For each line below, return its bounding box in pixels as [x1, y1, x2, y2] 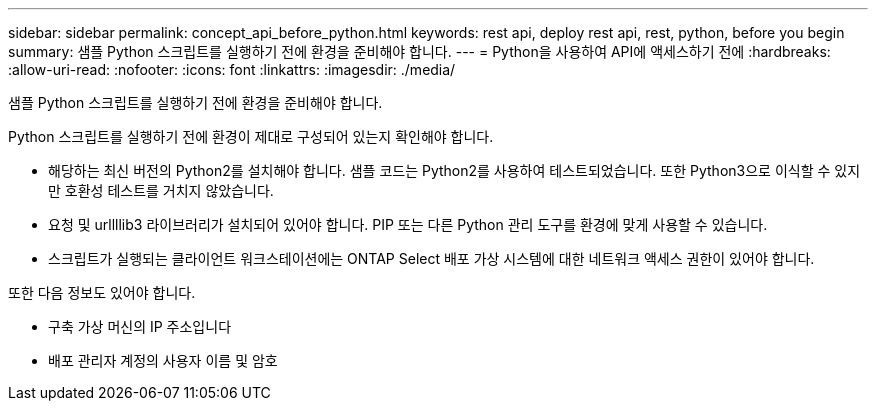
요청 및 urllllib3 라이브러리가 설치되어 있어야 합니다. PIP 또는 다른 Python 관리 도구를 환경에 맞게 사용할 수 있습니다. [48, 216, 768, 233]
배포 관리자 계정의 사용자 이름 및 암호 [48, 352, 278, 369]
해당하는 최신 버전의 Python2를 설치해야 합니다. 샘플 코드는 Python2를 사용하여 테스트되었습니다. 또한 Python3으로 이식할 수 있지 [48, 162, 861, 179]
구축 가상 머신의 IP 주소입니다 [48, 318, 232, 335]
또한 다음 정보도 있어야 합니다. [8, 284, 196, 301]
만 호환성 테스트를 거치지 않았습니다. [48, 182, 274, 199]
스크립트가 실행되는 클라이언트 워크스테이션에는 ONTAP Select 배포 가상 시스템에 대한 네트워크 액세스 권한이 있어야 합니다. [48, 250, 815, 267]
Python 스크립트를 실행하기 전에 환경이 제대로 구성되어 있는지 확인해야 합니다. [8, 128, 494, 145]
